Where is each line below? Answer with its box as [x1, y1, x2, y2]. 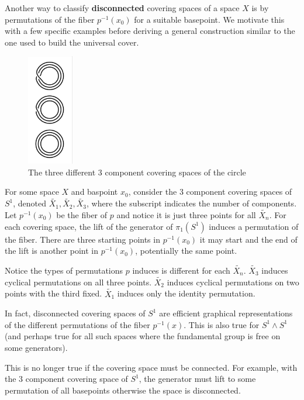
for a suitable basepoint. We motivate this [134, 13, 285, 25]
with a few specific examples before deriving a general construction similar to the [5, 25, 295, 37]
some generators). [5, 341, 68, 353]
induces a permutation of [209, 220, 299, 232]
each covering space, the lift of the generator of [5, 220, 173, 232]
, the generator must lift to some [139, 373, 256, 385]
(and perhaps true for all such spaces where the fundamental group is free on [5, 330, 281, 342]
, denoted [13, 197, 47, 209]
